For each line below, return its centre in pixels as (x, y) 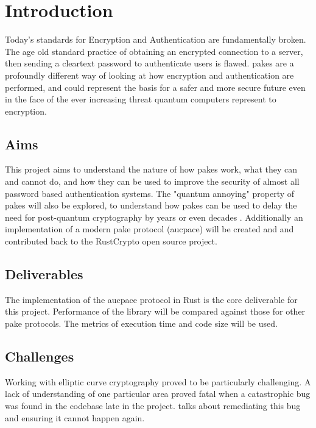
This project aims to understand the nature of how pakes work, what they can (151, 169)
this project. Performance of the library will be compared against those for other (155, 311)
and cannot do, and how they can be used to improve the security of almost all (152, 181)
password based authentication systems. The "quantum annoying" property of (150, 193)
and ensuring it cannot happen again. (75, 417)
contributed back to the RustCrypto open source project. (111, 241)
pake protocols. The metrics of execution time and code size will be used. (141, 323)
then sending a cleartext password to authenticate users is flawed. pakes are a (149, 63)
